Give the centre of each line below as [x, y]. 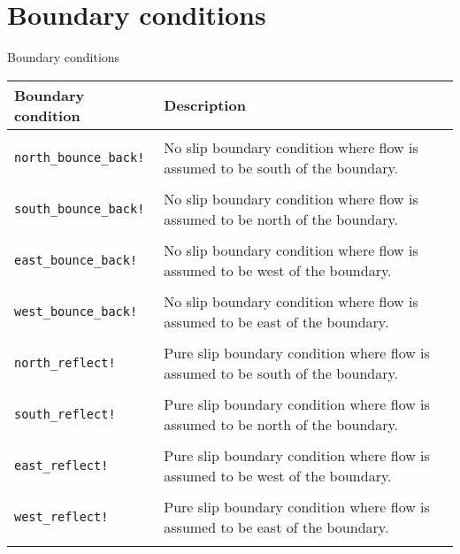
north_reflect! [65, 362]
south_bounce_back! [80, 208]
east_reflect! [61, 465]
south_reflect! [65, 414]
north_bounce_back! [80, 157]
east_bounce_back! [76, 260]
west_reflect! [61, 516]
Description [205, 105]
